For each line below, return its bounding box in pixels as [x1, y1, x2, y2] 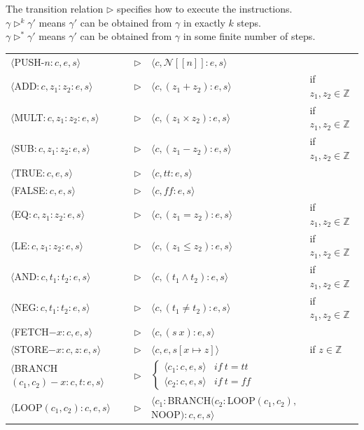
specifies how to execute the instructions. [117, 1, 293, 15]
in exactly [183, 15, 225, 29]
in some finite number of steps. [183, 29, 316, 43]
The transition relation [6, 1, 104, 15]
